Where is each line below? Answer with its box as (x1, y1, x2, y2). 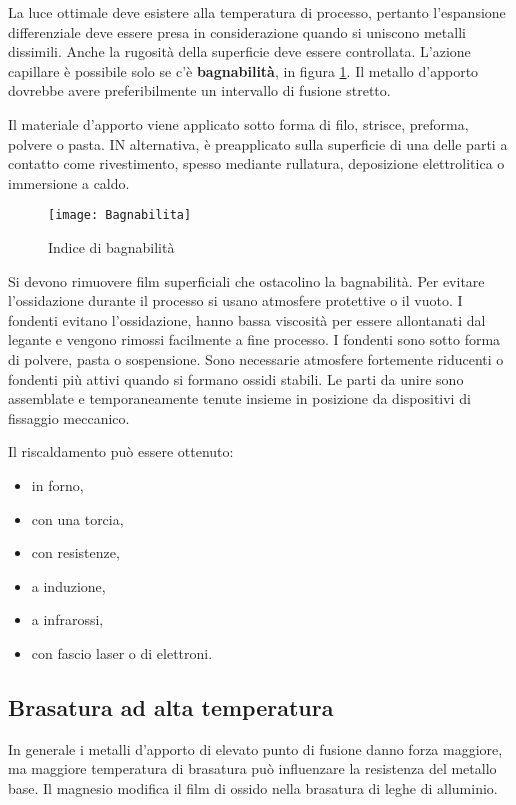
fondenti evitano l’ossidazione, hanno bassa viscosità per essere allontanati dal (8, 309, 486, 330)
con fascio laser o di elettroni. (31, 642, 213, 663)
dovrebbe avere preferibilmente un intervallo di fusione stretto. (8, 80, 391, 101)
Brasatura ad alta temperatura (8, 691, 334, 722)
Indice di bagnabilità (48, 237, 175, 257)
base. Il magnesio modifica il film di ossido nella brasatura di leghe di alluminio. (8, 777, 498, 798)
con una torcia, (31, 508, 124, 529)
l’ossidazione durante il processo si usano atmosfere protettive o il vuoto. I (8, 290, 463, 311)
